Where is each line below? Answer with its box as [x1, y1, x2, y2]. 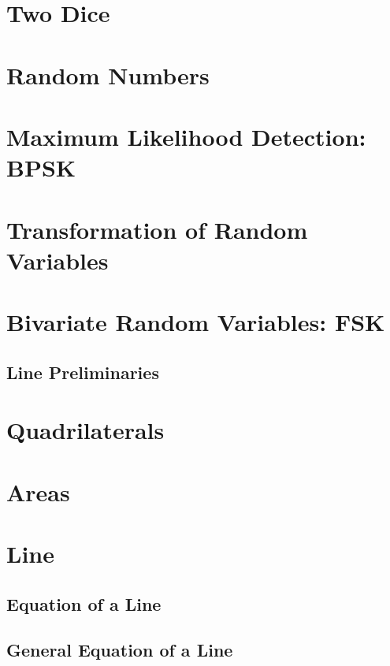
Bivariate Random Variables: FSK [6, 306, 385, 338]
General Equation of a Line [6, 638, 233, 662]
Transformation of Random [6, 213, 308, 245]
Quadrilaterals [6, 414, 165, 446]
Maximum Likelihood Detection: [6, 120, 366, 152]
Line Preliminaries [6, 359, 159, 384]
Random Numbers [6, 58, 210, 91]
